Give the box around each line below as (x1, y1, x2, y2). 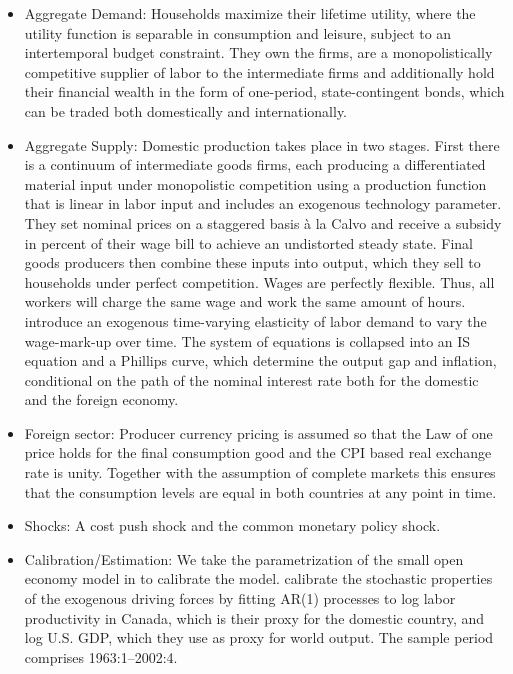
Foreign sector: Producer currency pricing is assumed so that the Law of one (24, 422, 493, 443)
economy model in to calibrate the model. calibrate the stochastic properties (24, 568, 493, 589)
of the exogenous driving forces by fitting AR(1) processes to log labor (24, 588, 456, 609)
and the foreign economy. (24, 389, 179, 410)
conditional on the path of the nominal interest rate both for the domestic (24, 369, 479, 390)
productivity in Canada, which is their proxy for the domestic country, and (24, 607, 485, 628)
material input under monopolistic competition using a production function (24, 173, 487, 194)
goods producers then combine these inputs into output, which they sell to (24, 252, 481, 273)
